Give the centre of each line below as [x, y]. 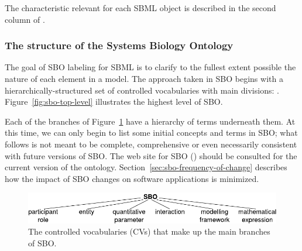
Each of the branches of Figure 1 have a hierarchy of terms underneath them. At [150, 121]
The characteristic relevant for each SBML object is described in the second [140, 8]
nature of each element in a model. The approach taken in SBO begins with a [144, 78]
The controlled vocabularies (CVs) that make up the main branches [149, 231]
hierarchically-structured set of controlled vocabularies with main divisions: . [142, 90]
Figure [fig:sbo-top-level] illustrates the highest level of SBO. [114, 102]
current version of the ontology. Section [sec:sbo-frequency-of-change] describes [146, 167]
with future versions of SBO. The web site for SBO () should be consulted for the [151, 155]
